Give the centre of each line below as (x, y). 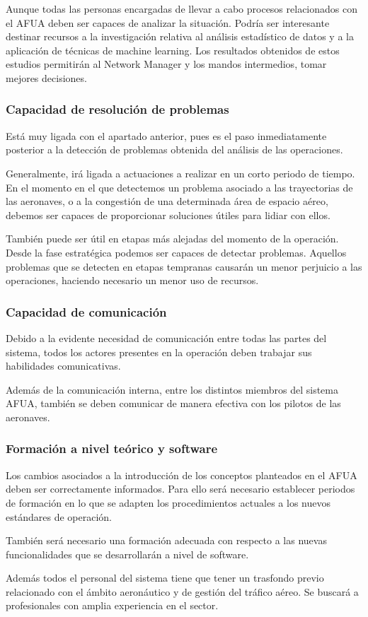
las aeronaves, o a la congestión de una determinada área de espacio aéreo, (167, 201)
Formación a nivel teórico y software (112, 448)
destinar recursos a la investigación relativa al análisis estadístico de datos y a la (180, 36)
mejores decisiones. (46, 77)
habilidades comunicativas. (63, 366)
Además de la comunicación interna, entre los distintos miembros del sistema (172, 389)
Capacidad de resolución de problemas (117, 109)
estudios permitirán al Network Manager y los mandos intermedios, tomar (166, 64)
